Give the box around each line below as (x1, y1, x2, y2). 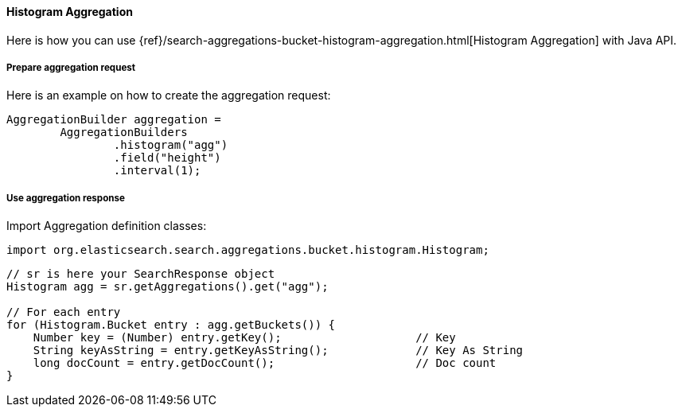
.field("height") (113, 151, 221, 165)
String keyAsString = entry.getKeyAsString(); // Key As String (33, 344, 524, 357)
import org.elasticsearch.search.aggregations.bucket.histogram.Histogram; (6, 244, 489, 257)
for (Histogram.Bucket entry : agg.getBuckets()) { (6, 318, 336, 332)
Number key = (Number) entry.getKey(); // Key (33, 331, 456, 345)
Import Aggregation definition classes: (6, 219, 207, 233)
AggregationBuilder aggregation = (6, 113, 221, 127)
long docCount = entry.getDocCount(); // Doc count (33, 357, 497, 370)
